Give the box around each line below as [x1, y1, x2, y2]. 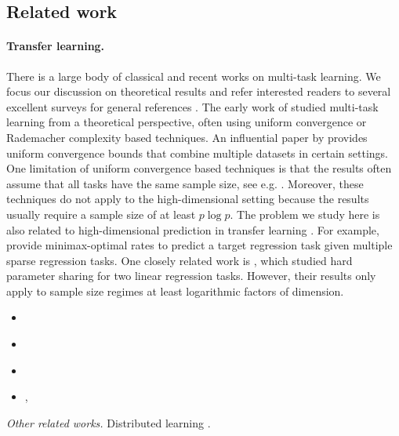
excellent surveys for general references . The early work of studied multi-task [6, 98, 379, 114]
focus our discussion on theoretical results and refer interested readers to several [6, 83, 391, 100]
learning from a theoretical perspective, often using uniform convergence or [6, 114, 367, 130]
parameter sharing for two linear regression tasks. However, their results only [6, 267, 376, 284]
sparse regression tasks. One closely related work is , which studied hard [6, 252, 353, 268]
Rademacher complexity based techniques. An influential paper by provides [6, 129, 368, 145]
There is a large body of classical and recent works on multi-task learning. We [6, 67, 381, 84]
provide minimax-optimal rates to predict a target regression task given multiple [6, 237, 393, 253]
